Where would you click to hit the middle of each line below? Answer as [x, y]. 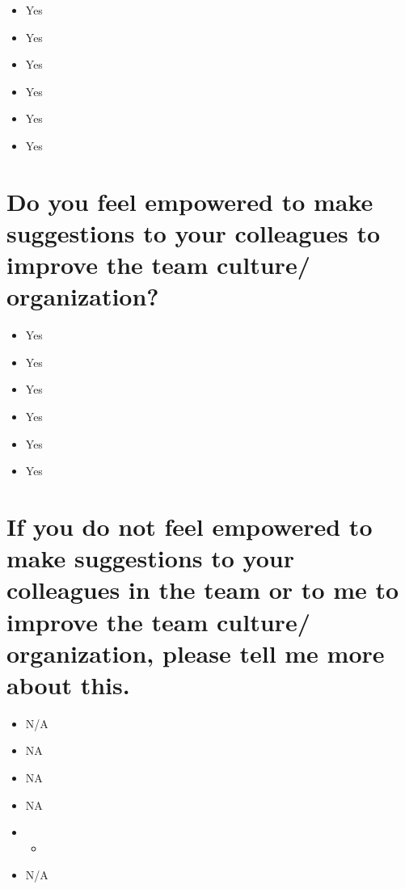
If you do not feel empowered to [190, 526]
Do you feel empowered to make [190, 201]
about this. [68, 684]
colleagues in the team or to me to [203, 590]
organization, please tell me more [196, 653]
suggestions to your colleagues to [194, 232]
